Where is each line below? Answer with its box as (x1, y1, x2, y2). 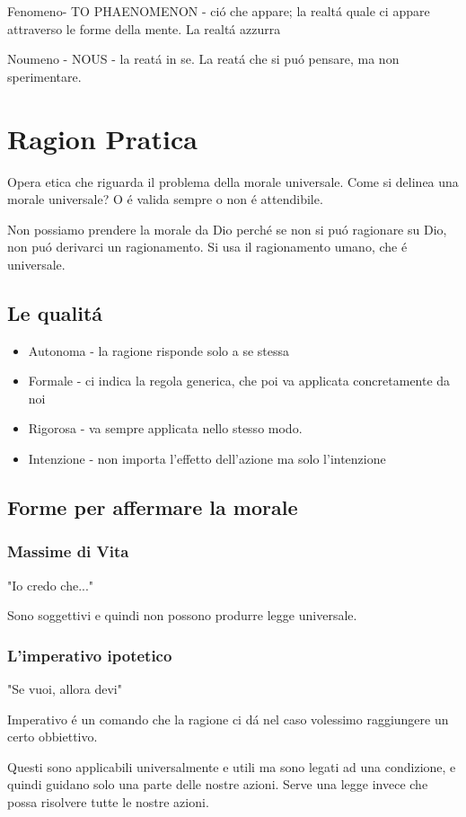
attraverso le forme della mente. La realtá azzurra (7, 19, 281, 38)
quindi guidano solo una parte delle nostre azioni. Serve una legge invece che (7, 775, 428, 794)
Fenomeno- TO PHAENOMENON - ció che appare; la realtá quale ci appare (7, 2, 430, 20)
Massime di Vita (7, 540, 129, 563)
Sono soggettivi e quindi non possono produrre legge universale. (7, 606, 357, 625)
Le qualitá (7, 298, 103, 326)
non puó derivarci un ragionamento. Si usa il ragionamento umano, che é (7, 237, 408, 256)
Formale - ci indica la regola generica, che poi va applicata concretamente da (28, 371, 451, 390)
